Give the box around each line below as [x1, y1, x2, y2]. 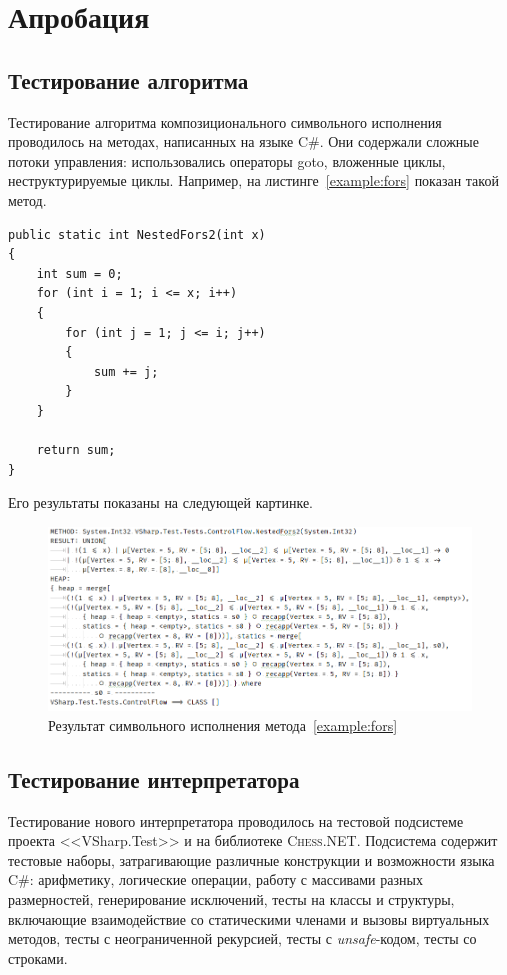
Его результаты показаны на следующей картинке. [8, 492, 313, 513]
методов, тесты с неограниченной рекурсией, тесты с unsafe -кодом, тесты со [8, 928, 477, 949]
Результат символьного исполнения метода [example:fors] [48, 714, 398, 735]
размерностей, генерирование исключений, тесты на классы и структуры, [8, 889, 455, 910]
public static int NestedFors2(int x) [8, 227, 266, 242]
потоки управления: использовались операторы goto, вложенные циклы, [8, 150, 446, 171]
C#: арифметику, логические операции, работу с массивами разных [8, 869, 423, 890]
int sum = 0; [36, 266, 123, 281]
